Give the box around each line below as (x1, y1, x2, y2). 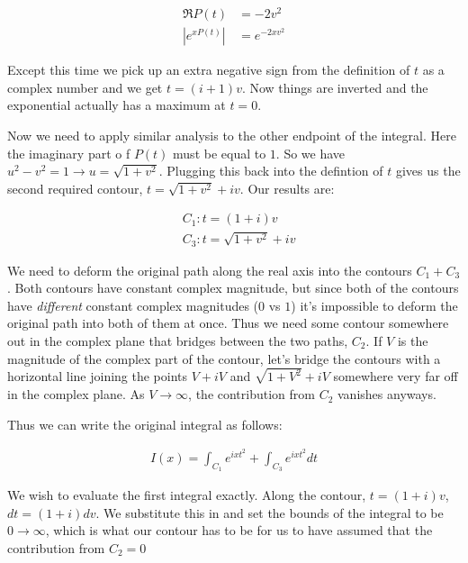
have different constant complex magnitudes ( (7, 295, 259, 314)
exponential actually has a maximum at (7, 95, 226, 114)
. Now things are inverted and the (241, 77, 428, 96)
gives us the (395, 161, 461, 180)
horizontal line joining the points (7, 367, 188, 386)
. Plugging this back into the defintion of (158, 161, 383, 180)
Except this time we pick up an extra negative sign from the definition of (7, 60, 410, 79)
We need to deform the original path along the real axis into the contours (7, 260, 412, 279)
